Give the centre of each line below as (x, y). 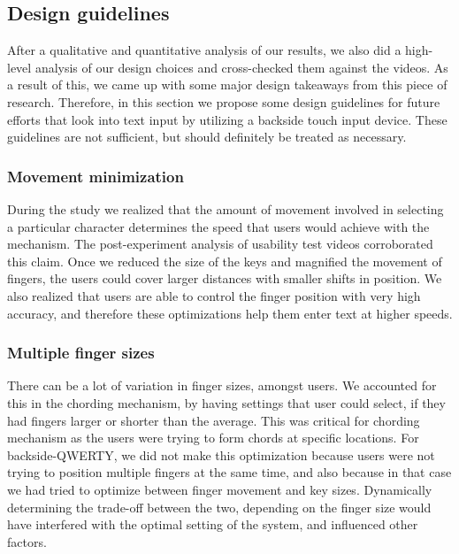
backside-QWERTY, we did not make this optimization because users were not (221, 454)
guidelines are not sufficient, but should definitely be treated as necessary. (207, 137)
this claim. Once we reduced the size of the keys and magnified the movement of (225, 261)
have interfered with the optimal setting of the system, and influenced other (213, 524)
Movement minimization (96, 176)
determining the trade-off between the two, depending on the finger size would (219, 507)
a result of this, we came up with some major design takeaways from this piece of (227, 85)
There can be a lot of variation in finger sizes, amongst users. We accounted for (222, 385)
